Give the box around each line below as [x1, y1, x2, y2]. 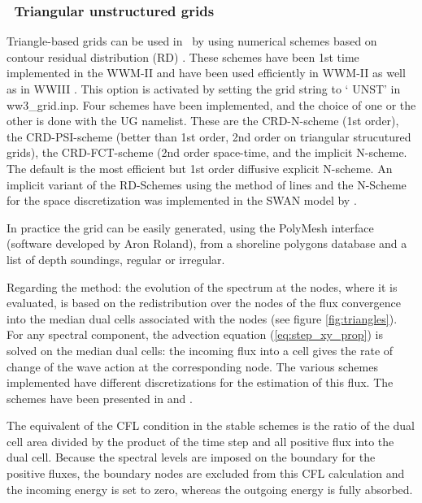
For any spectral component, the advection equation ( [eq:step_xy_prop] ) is [7, 326, 383, 343]
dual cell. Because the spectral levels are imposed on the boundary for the [7, 449, 376, 466]
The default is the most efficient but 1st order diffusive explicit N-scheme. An [7, 159, 393, 176]
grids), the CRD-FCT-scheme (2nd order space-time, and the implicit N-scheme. [7, 144, 407, 161]
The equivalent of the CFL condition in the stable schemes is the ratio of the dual [7, 417, 415, 434]
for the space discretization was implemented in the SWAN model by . [7, 192, 357, 209]
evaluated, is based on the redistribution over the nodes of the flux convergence [7, 294, 402, 311]
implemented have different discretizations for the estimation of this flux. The [7, 374, 394, 391]
